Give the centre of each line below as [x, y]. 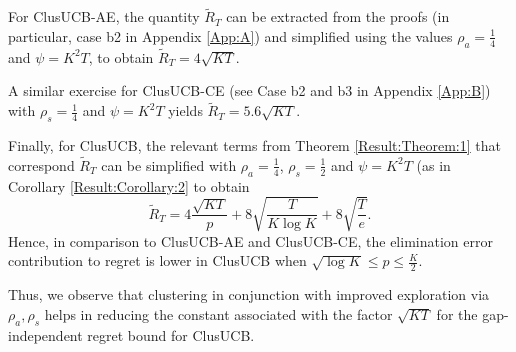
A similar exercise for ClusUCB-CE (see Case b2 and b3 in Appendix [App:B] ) [249, 90]
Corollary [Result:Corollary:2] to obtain [129, 185]
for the [457, 313]
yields [185, 110]
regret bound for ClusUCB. [171, 334]
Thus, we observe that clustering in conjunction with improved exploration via [249, 294]
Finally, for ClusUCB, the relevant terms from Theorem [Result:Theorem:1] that [254, 145]
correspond [41, 164]
